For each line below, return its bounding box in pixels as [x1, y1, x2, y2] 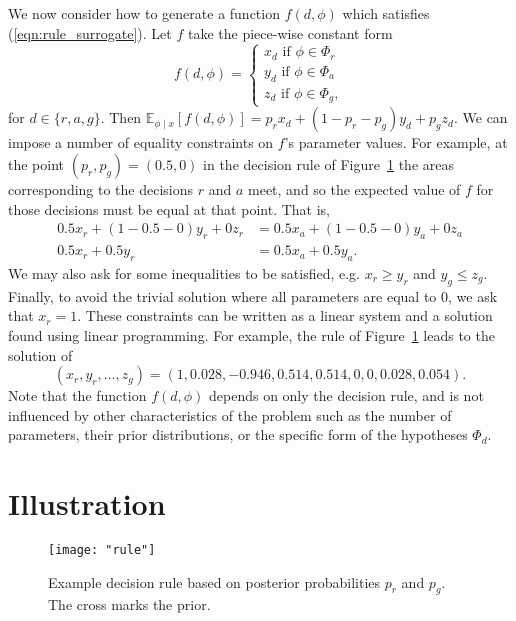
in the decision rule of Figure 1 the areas [203, 154, 455, 175]
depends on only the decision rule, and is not [209, 385, 484, 406]
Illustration [8, 483, 166, 524]
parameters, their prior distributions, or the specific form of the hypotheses [8, 424, 468, 445]
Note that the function [8, 385, 147, 406]
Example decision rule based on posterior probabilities [48, 571, 381, 592]
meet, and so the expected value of [248, 179, 461, 200]
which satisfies [342, 3, 430, 23]
